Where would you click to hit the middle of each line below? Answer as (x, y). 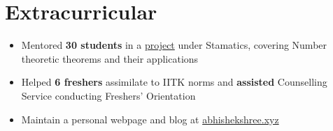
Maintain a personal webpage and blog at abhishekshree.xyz (150, 119)
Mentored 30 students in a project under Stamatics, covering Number (174, 45)
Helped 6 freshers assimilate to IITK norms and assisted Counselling (174, 82)
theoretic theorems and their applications (110, 58)
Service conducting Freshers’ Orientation (108, 95)
